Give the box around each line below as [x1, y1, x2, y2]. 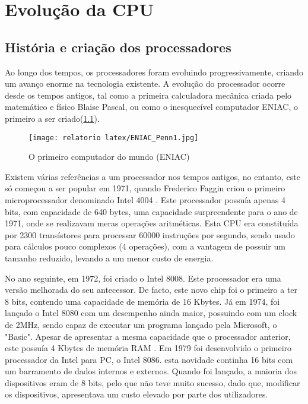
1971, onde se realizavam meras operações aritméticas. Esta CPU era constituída [5, 217, 299, 229]
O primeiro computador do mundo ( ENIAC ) [28, 150, 190, 163]
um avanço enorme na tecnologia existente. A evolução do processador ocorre [5, 77, 285, 90]
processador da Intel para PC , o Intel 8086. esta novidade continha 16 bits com [5, 353, 293, 365]
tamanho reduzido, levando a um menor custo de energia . [5, 251, 214, 264]
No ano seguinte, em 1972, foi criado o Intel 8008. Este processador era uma [5, 272, 281, 284]
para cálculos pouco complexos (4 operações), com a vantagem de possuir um [5, 240, 285, 252]
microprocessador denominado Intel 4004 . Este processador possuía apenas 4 [5, 193, 286, 206]
